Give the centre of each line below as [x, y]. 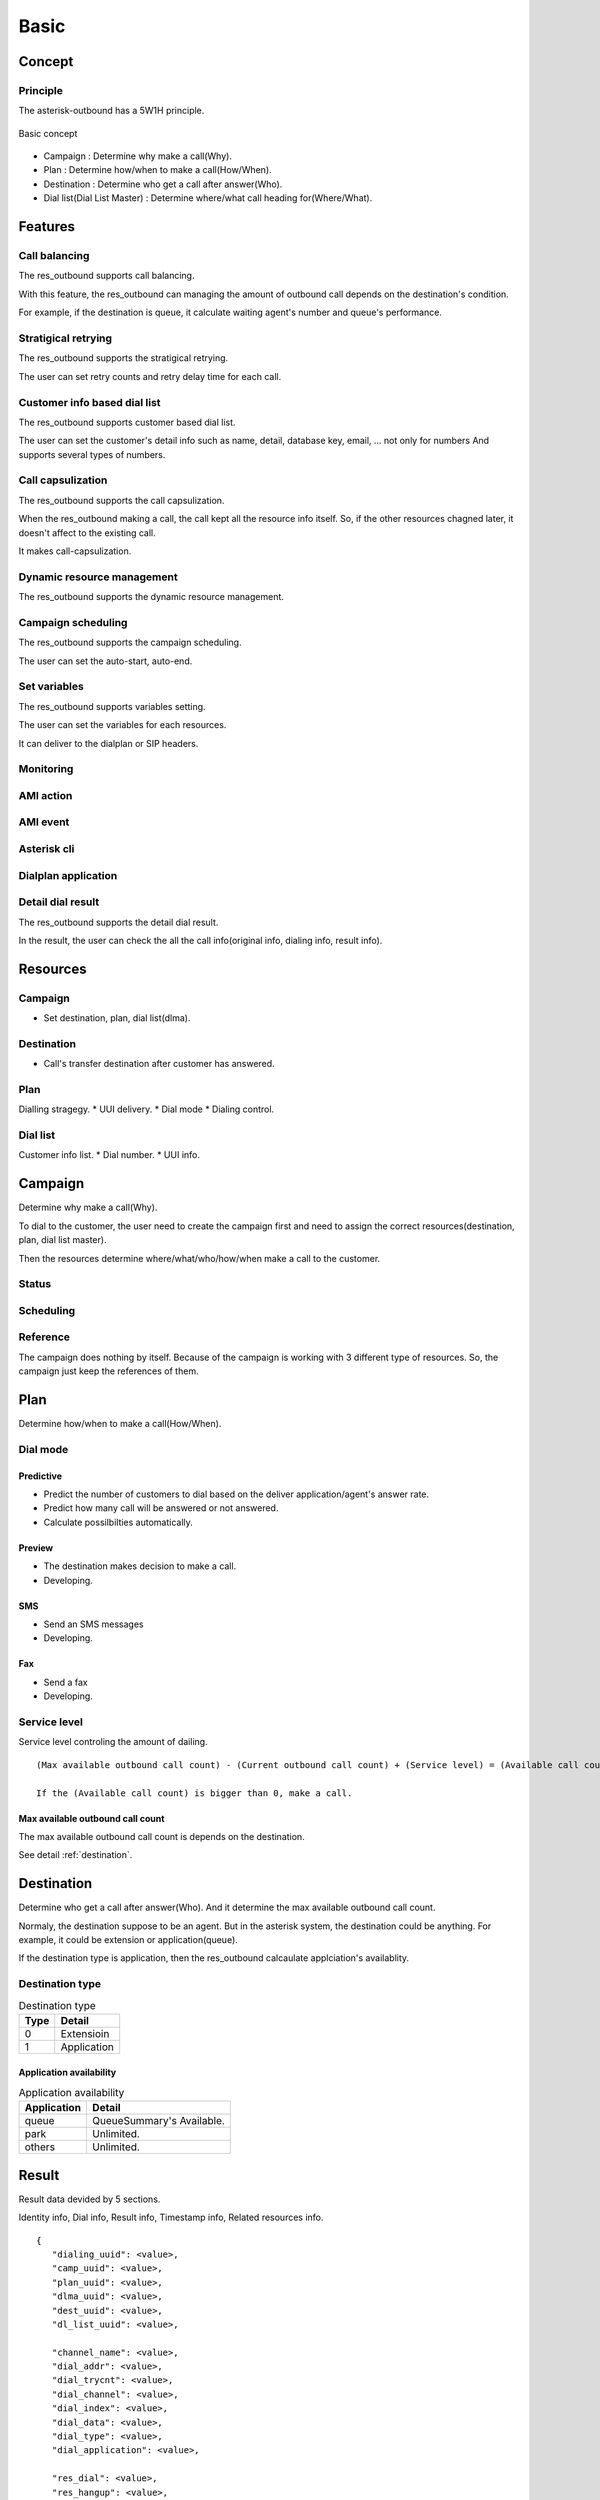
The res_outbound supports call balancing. [106, 276]
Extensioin [85, 2033]
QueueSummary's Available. [158, 2121]
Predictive [40, 1476]
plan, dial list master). [62, 1240]
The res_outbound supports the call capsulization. [121, 500]
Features [46, 226]
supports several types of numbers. [92, 454]
